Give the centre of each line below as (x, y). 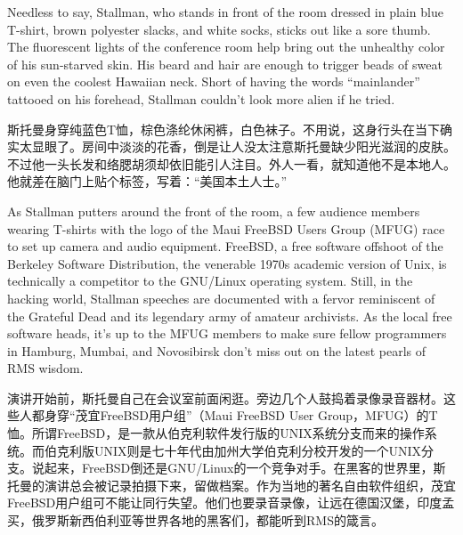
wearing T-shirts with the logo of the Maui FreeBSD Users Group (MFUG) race (226, 228)
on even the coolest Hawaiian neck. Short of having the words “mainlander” (214, 81)
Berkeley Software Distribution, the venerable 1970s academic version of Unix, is (227, 263)
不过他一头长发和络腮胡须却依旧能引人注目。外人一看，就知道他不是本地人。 (231, 163)
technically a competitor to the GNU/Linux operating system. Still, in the (210, 281)
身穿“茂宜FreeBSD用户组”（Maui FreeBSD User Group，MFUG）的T (241, 415)
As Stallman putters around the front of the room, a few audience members (214, 211)
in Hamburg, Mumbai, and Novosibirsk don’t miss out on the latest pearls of (216, 350)
